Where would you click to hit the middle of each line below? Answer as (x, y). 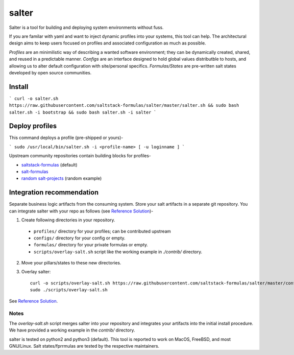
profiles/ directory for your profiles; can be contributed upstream (102, 231)
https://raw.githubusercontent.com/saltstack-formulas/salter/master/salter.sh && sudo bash (124, 106)
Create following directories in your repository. (68, 220)
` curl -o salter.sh (34, 98)
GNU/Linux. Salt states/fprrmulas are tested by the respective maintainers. (84, 346)
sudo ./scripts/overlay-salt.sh (69, 290)
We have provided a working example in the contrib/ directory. (72, 330)
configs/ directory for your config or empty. (80, 238)
